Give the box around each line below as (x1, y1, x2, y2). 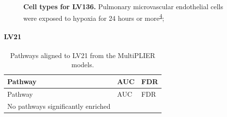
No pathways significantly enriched (7, 101, 111, 111)
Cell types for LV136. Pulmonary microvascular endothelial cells (23, 1, 223, 11)
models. (71, 59, 94, 70)
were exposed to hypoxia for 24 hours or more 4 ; (23, 11, 164, 23)
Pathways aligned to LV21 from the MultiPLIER (10, 50, 155, 60)
